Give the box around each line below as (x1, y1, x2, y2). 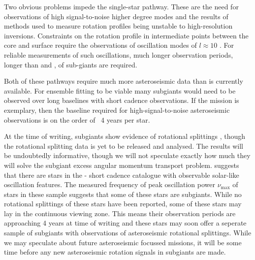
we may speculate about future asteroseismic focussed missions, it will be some (4, 237, 242, 247)
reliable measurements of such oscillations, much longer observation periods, (4, 49, 233, 60)
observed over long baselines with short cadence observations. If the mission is (4, 95, 239, 105)
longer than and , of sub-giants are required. (4, 59, 137, 69)
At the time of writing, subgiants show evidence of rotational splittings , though (4, 131, 246, 141)
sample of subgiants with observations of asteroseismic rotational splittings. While (4, 227, 252, 238)
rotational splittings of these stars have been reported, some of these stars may (4, 198, 242, 209)
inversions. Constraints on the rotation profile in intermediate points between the (4, 30, 249, 40)
